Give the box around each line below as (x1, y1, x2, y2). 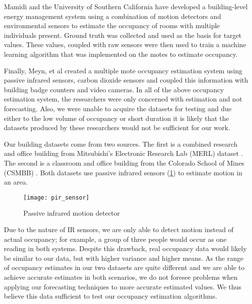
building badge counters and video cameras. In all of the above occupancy (4, 84, 224, 94)
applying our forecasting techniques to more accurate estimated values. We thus (4, 281, 241, 291)
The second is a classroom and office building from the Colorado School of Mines (4, 157, 245, 168)
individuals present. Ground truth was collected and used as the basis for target (4, 30, 242, 40)
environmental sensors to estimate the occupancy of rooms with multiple (4, 20, 220, 31)
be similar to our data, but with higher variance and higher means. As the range (4, 253, 244, 263)
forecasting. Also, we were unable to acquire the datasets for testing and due (4, 103, 232, 113)
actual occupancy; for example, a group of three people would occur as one (4, 234, 227, 244)
